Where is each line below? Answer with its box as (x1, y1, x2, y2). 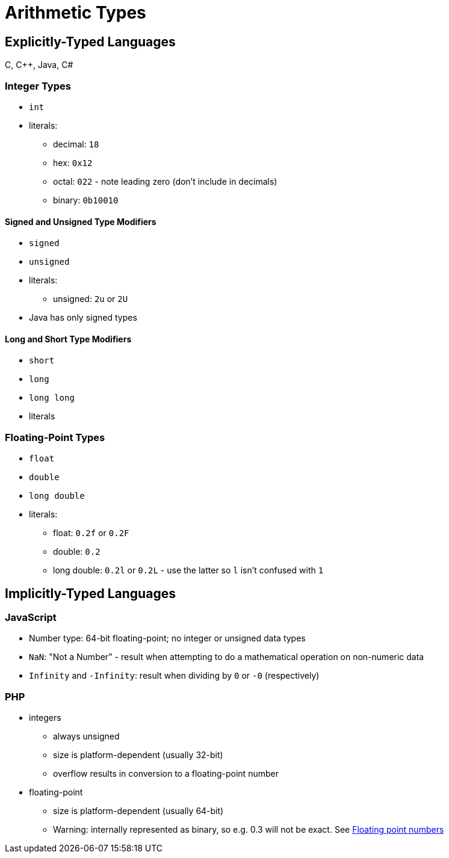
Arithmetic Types (5, 2, 146, 23)
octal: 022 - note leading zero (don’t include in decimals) (53, 176, 277, 187)
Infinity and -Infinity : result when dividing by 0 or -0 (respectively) (29, 670, 320, 681)
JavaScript (5, 611, 57, 623)
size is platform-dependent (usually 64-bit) (53, 806, 224, 816)
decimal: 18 (53, 138, 99, 149)
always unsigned (53, 731, 120, 742)
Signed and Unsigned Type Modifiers (5, 216, 156, 227)
